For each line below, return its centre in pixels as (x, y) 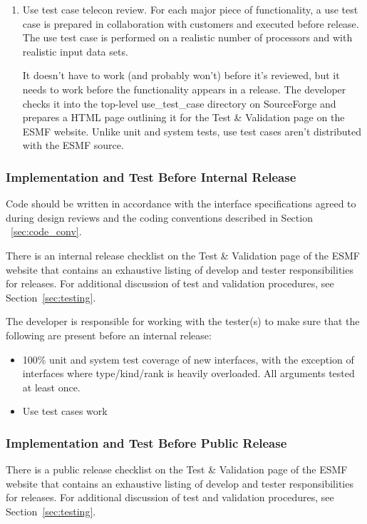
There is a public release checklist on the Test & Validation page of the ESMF (177, 469)
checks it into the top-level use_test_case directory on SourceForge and (179, 103)
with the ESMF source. (73, 145)
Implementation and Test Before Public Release (146, 442)
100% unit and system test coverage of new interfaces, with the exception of (188, 359)
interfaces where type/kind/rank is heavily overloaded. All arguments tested (188, 373)
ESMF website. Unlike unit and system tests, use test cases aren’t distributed (192, 131)
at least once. (51, 387)
